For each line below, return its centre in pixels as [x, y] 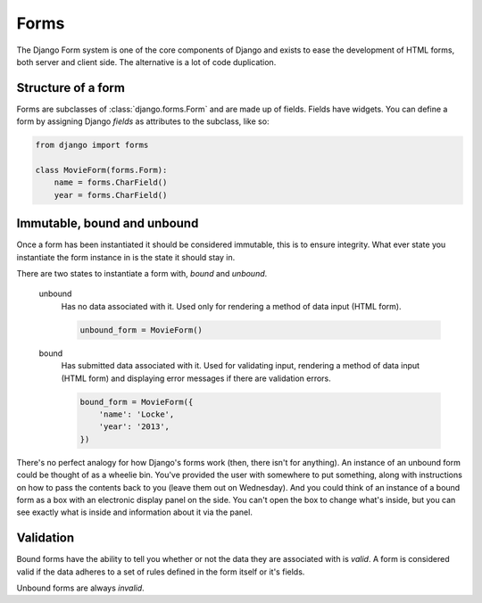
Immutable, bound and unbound [108, 223]
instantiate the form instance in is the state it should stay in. [126, 257]
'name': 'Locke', [137, 414]
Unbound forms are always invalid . [80, 588]
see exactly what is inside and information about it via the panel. [135, 512]
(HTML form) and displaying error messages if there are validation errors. [196, 378]
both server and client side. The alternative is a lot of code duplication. [146, 62]
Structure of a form [71, 88]
